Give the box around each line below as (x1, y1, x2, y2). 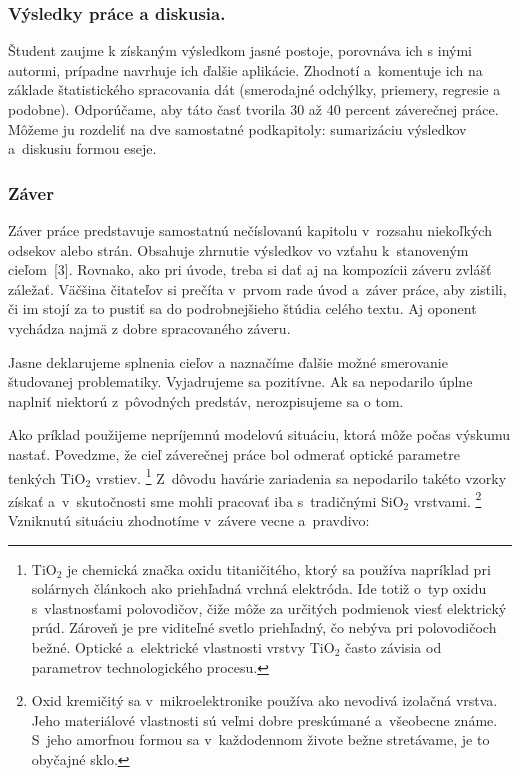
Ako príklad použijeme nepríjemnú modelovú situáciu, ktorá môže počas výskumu (8, 424, 511, 445)
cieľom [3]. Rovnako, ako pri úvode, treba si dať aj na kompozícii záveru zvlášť (8, 259, 492, 280)
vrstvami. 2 (413, 487, 482, 511)
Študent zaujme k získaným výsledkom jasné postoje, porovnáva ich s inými (8, 40, 472, 61)
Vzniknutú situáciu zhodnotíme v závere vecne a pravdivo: (8, 510, 370, 531)
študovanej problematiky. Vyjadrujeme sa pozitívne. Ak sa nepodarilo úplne (8, 371, 473, 392)
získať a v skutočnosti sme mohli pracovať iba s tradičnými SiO (8, 490, 404, 511)
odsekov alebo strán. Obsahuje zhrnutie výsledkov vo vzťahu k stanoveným (8, 239, 469, 260)
